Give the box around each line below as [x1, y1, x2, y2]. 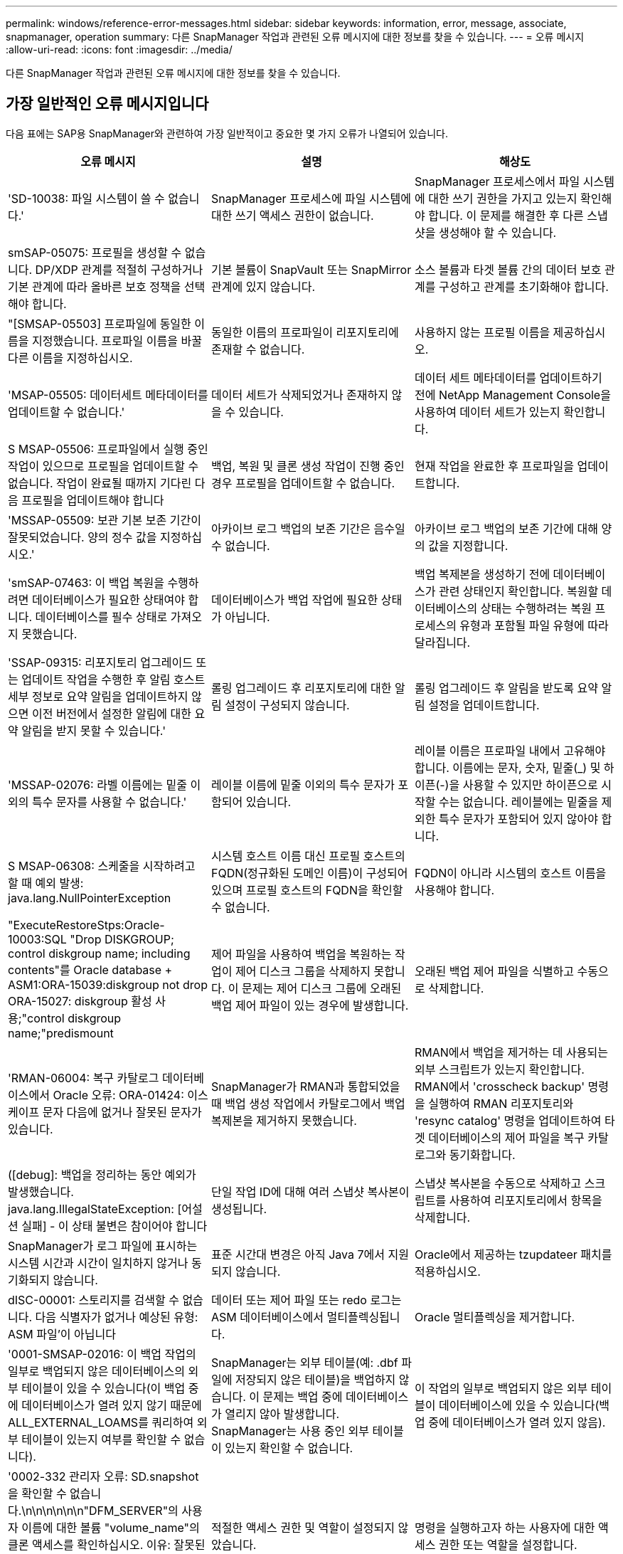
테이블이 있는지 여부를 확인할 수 [21, 1432, 181, 1447]
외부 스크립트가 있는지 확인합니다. [414, 1062, 585, 1077]
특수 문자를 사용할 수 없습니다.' [31, 794, 187, 809]
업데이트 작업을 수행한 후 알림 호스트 [21, 672, 206, 687]
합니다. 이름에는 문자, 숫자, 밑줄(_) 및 [414, 760, 601, 775]
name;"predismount [8, 1025, 114, 1040]
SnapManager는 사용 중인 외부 [211, 1423, 370, 1438]
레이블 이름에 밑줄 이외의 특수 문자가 [211, 777, 395, 792]
